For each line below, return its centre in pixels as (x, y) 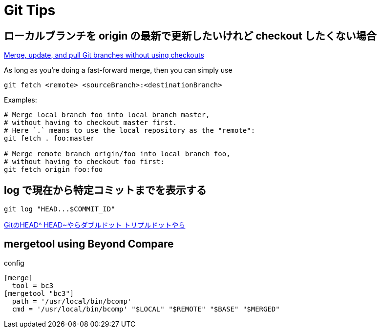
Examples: (21, 100)
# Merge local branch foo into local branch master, (107, 115)
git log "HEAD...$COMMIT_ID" (60, 209)
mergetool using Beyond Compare (89, 244)
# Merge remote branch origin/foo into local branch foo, (117, 154)
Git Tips (30, 10)
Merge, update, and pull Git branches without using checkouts (104, 55)
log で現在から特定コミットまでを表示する (105, 190)
